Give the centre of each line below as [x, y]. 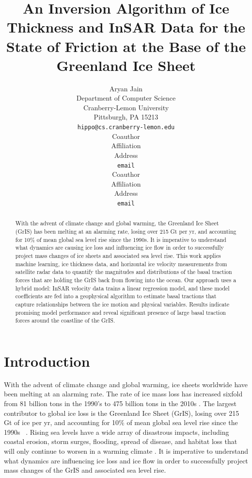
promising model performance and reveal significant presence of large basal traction [120, 312]
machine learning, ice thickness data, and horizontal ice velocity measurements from [121, 264]
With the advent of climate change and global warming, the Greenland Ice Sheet [117, 223]
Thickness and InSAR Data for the [126, 27]
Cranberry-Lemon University [126, 107]
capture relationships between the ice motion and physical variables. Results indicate [122, 304]
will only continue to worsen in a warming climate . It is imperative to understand [126, 451]
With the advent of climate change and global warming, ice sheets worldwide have [126, 384]
